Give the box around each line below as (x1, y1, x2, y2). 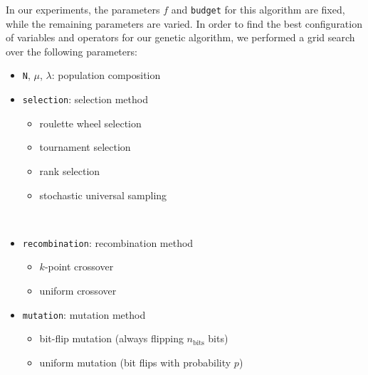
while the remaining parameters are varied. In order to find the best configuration (6, 16, 362, 31)
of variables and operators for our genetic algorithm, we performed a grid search (6, 30, 355, 45)
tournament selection (39, 139, 131, 154)
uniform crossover (39, 282, 117, 297)
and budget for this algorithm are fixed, (171, 2, 345, 16)
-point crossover (44, 259, 114, 274)
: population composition (51, 68, 161, 83)
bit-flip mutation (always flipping (39, 331, 184, 346)
